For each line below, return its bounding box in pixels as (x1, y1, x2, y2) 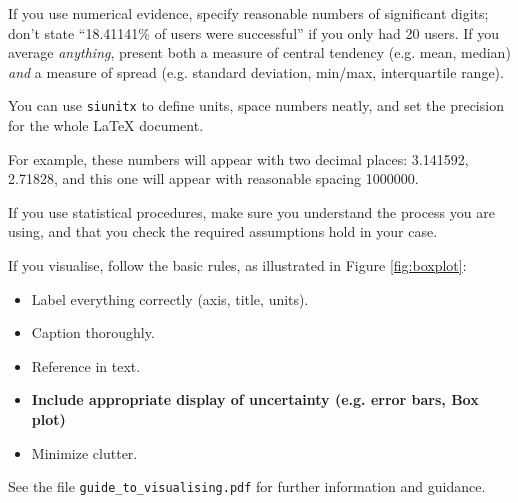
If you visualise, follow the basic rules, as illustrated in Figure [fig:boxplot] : (8, 255, 467, 275)
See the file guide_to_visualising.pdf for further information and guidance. (8, 476, 486, 497)
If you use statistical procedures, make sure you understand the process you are (8, 201, 495, 222)
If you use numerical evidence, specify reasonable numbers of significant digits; (8, 3, 489, 23)
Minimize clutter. (31, 442, 138, 463)
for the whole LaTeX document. (8, 115, 204, 136)
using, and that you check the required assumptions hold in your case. (8, 221, 438, 242)
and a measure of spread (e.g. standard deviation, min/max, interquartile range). (8, 61, 504, 82)
